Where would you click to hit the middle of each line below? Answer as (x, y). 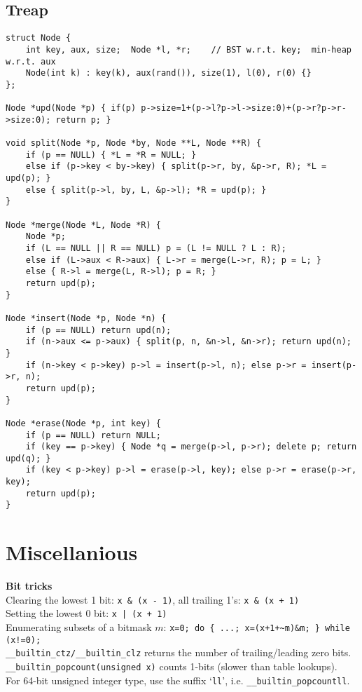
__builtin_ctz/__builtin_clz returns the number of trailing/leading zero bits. (179, 652)
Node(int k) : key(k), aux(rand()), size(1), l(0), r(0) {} (168, 73)
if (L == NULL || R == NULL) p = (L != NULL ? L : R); (156, 249)
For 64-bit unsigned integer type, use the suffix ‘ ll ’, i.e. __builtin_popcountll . (178, 680)
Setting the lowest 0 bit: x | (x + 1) (86, 613)
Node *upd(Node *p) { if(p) (71, 108)
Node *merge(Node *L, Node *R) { (83, 225)
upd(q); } (28, 458)
